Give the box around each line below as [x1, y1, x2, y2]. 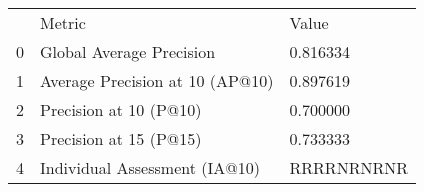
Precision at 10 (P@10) [40, 98, 202, 121]
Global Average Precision [40, 40, 216, 63]
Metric [40, 11, 86, 34]
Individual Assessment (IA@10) [40, 156, 260, 179]
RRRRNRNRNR [289, 156, 408, 179]
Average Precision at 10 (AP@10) [40, 69, 274, 92]
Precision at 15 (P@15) [40, 127, 202, 150]
